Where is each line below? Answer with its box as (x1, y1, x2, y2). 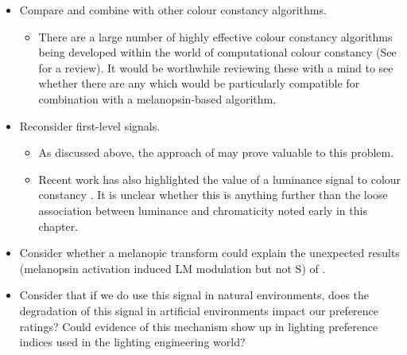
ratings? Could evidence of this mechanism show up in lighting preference (19, 318, 378, 334)
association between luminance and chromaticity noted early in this (38, 201, 367, 218)
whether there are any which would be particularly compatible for (38, 75, 360, 92)
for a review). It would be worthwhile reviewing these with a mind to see (38, 59, 393, 76)
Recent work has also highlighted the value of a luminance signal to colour (38, 170, 401, 187)
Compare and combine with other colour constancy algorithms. (19, 2, 327, 18)
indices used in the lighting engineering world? (19, 334, 246, 350)
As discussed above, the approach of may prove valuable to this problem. (38, 144, 394, 161)
